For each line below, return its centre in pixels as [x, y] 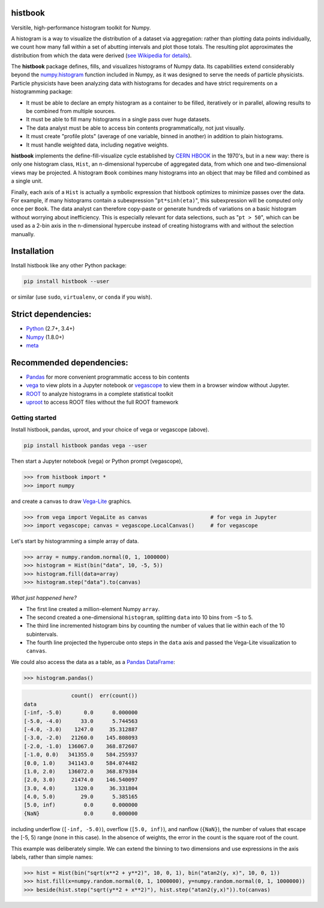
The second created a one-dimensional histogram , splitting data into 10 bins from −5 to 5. [139, 617]
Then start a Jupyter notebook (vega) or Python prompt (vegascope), [97, 461]
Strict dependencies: [51, 315]
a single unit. [27, 181]
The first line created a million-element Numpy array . [93, 609]
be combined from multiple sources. [71, 111]
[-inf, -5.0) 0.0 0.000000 [81, 713]
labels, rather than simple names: [52, 857]
